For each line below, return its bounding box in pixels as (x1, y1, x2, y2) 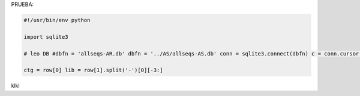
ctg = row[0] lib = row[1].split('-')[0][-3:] (23, 67, 163, 74)
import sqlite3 (23, 33, 68, 40)
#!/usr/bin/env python (23, 17, 91, 23)
